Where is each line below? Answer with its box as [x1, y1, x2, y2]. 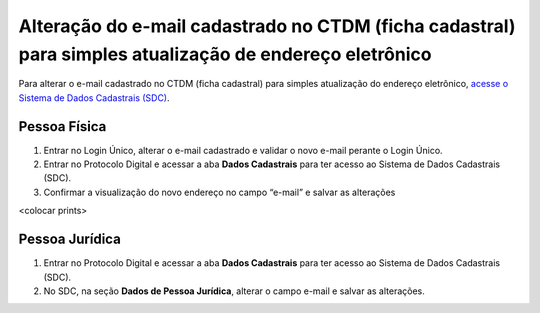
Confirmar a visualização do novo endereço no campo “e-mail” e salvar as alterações [43, 186, 396, 198]
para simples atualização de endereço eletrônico [18, 43, 432, 65]
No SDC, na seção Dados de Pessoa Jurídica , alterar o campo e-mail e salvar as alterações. [43, 285, 425, 297]
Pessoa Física [18, 118, 107, 135]
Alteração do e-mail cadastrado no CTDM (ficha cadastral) [18, 15, 516, 37]
